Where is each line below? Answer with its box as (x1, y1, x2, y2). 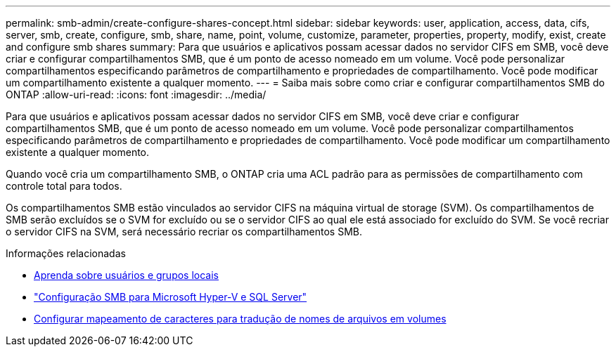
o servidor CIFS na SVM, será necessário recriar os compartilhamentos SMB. (6, 226, 362, 237)
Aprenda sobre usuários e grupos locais (34, 269, 219, 281)
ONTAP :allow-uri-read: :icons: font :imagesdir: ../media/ (6, 89, 267, 100)
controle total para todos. (6, 180, 122, 192)
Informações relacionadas (6, 247, 126, 259)
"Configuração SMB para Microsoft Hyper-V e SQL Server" (34, 291, 307, 303)
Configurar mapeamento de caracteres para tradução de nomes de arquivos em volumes (34, 313, 447, 325)
